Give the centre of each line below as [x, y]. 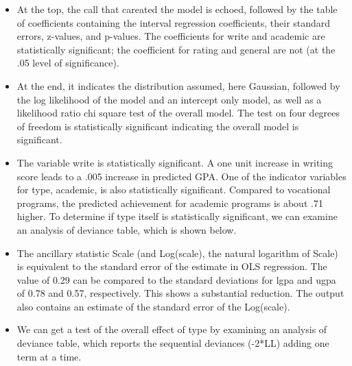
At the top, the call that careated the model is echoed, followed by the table [177, 9]
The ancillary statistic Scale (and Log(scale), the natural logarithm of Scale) [177, 253]
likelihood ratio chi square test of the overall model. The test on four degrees [178, 113]
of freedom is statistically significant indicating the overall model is [158, 126]
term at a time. [49, 356]
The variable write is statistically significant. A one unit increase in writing [175, 162]
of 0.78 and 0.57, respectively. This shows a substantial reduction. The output [180, 293]
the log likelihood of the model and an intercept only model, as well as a [169, 99]
